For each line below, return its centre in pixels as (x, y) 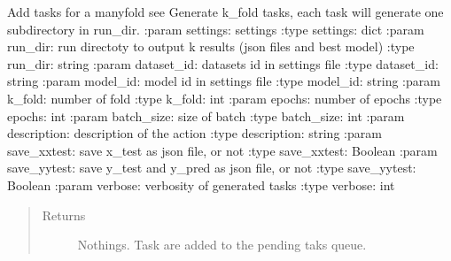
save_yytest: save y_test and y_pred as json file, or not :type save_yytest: (212, 168)
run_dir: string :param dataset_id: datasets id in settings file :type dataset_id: (223, 63)
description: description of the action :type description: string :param (194, 133)
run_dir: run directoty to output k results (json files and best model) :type (211, 46)
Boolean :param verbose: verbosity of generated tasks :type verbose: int (201, 184)
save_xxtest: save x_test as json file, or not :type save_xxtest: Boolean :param (222, 150)
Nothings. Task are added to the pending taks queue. (222, 245)
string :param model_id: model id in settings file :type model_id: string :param (224, 81)
